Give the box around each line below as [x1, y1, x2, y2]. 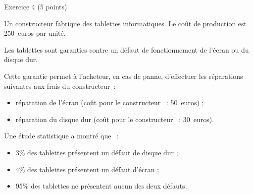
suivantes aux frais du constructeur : [4, 80, 116, 91]
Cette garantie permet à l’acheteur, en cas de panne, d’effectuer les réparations [4, 70, 243, 81]
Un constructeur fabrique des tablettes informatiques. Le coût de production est [4, 18, 247, 28]
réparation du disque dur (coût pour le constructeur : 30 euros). [15, 114, 214, 124]
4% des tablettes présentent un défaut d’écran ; [15, 164, 159, 174]
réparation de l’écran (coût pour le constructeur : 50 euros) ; [15, 97, 204, 108]
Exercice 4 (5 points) [4, 1, 67, 11]
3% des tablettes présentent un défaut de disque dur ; [15, 147, 178, 157]
